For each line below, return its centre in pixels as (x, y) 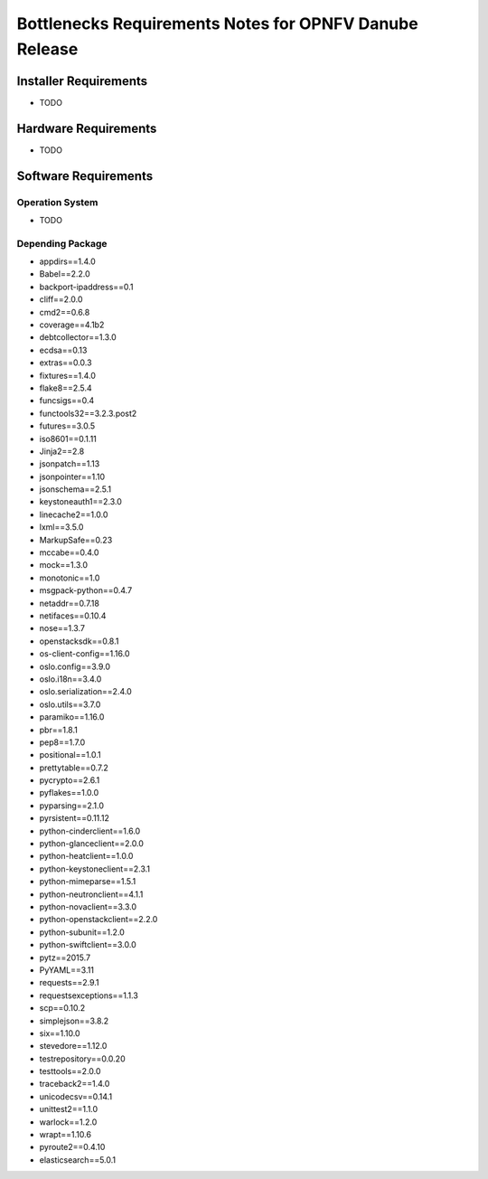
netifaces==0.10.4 (73, 616)
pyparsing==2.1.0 (71, 806)
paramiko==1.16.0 (72, 717)
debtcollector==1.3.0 (78, 337)
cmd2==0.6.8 (65, 312)
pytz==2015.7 (65, 957)
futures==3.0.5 (67, 426)
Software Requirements (85, 176)
